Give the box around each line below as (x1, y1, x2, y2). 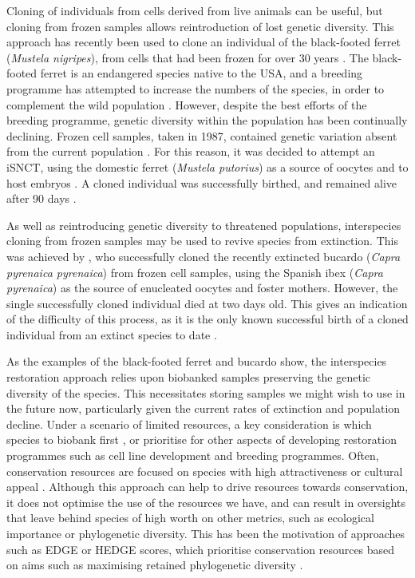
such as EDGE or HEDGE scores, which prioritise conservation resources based (6, 540, 395, 557)
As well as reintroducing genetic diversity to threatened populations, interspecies (6, 216, 401, 233)
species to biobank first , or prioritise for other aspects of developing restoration (6, 431, 397, 448)
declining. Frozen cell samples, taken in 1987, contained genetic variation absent (6, 127, 397, 144)
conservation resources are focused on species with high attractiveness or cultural (6, 462, 403, 479)
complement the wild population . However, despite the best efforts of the (6, 96, 367, 113)
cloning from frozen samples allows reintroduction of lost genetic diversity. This (6, 18, 394, 34)
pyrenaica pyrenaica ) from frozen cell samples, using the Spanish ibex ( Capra (6, 263, 383, 280)
